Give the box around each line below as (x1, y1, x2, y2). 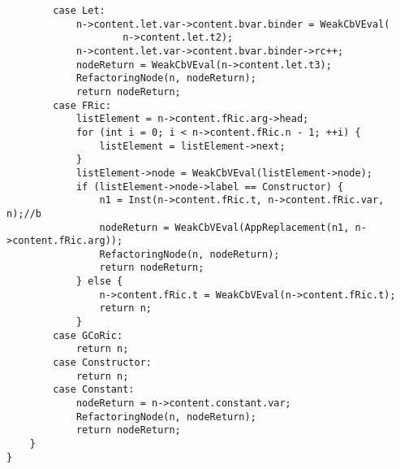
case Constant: (53, 384, 135, 396)
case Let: (53, 5, 105, 16)
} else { (75, 276, 123, 288)
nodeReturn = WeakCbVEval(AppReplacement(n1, (99, 221, 350, 233)
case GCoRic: (53, 329, 123, 341)
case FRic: (53, 99, 111, 111)
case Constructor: (53, 357, 152, 369)
